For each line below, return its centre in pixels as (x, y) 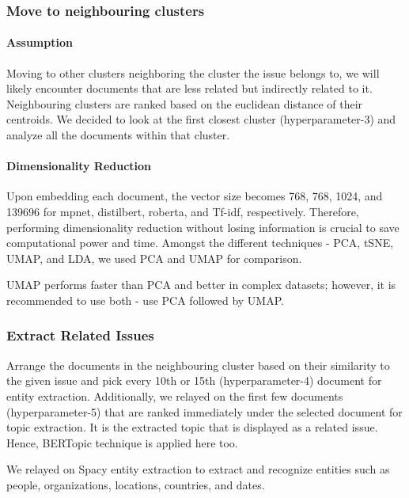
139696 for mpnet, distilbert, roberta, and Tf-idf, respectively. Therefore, (183, 211)
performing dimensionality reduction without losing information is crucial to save (203, 227)
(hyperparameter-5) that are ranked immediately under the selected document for (204, 411)
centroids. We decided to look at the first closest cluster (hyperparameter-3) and (201, 119)
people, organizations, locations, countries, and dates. (136, 484)
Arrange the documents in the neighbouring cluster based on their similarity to (198, 365)
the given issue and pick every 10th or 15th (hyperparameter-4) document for (194, 380)
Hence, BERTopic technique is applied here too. (122, 442)
